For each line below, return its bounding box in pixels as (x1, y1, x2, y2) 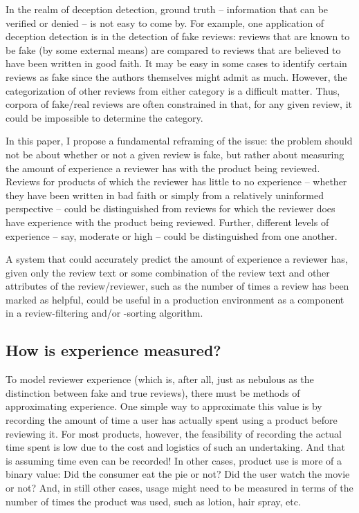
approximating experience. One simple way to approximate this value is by (6, 399, 322, 413)
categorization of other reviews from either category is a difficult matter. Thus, (6, 83, 340, 97)
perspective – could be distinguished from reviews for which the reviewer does (6, 201, 335, 216)
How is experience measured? (6, 339, 221, 361)
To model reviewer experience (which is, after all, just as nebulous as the (6, 372, 314, 386)
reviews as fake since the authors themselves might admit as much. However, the (6, 69, 347, 84)
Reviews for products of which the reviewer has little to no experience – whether (6, 174, 347, 189)
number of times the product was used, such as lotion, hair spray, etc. (6, 494, 301, 508)
